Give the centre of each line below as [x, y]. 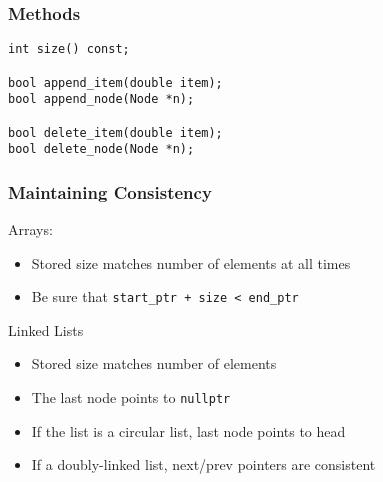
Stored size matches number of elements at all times [191, 262]
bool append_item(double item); [115, 82]
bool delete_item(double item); [115, 132]
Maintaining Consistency [110, 191]
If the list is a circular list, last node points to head [188, 430]
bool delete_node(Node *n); [101, 149]
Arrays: [30, 229]
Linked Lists [46, 329]
